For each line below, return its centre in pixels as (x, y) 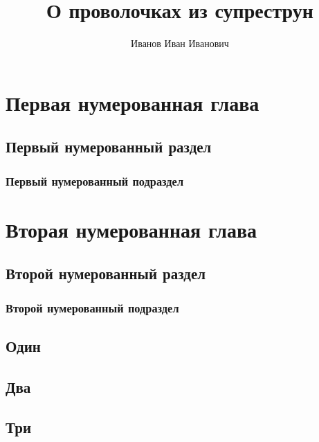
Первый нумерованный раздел (109, 147)
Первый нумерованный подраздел (95, 180)
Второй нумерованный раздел (106, 273)
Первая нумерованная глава (133, 102)
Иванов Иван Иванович (180, 43)
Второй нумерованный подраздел (92, 307)
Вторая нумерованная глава (131, 229)
